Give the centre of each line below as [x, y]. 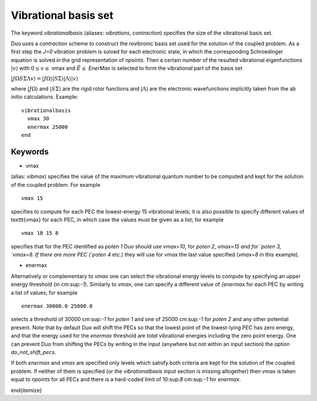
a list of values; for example [44, 292]
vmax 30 [38, 119]
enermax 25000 [48, 127]
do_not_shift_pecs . [33, 352]
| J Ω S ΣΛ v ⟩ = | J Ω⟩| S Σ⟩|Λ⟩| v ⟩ [45, 78]
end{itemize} [26, 390]
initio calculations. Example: [45, 97]
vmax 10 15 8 [40, 233]
